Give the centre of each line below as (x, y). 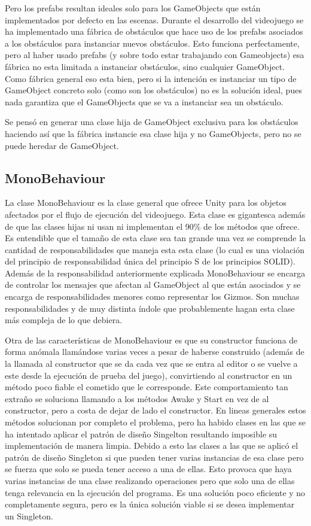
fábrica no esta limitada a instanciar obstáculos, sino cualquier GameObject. (145, 66)
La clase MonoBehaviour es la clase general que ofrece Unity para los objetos (146, 203)
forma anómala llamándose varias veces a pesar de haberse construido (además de (155, 352)
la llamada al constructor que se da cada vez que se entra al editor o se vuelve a (151, 364)
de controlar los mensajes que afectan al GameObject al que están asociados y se (153, 285)
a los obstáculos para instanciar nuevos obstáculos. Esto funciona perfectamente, (152, 43)
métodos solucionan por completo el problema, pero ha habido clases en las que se (155, 422)
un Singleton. (29, 516)
